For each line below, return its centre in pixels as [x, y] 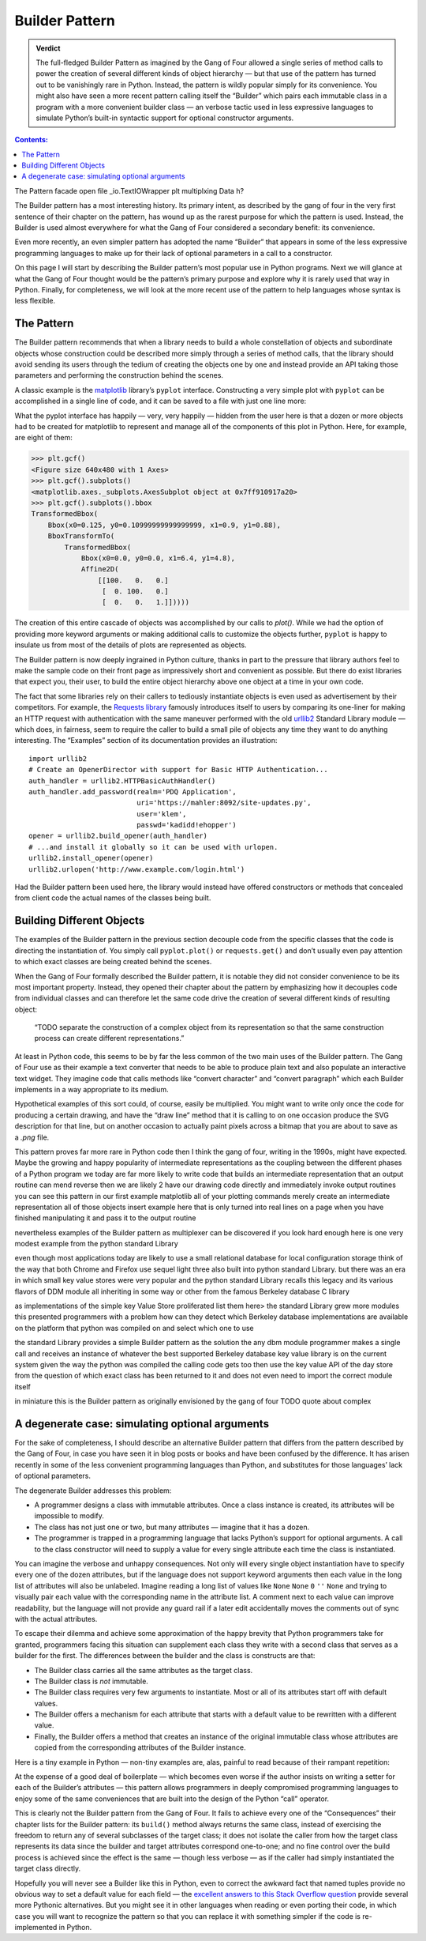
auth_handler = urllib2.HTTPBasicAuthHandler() [122, 781]
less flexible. [35, 301]
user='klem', [162, 814]
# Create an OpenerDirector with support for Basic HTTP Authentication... [178, 770]
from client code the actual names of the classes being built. [113, 898]
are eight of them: [43, 438]
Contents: [32, 140]
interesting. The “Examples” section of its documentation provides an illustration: [146, 741]
